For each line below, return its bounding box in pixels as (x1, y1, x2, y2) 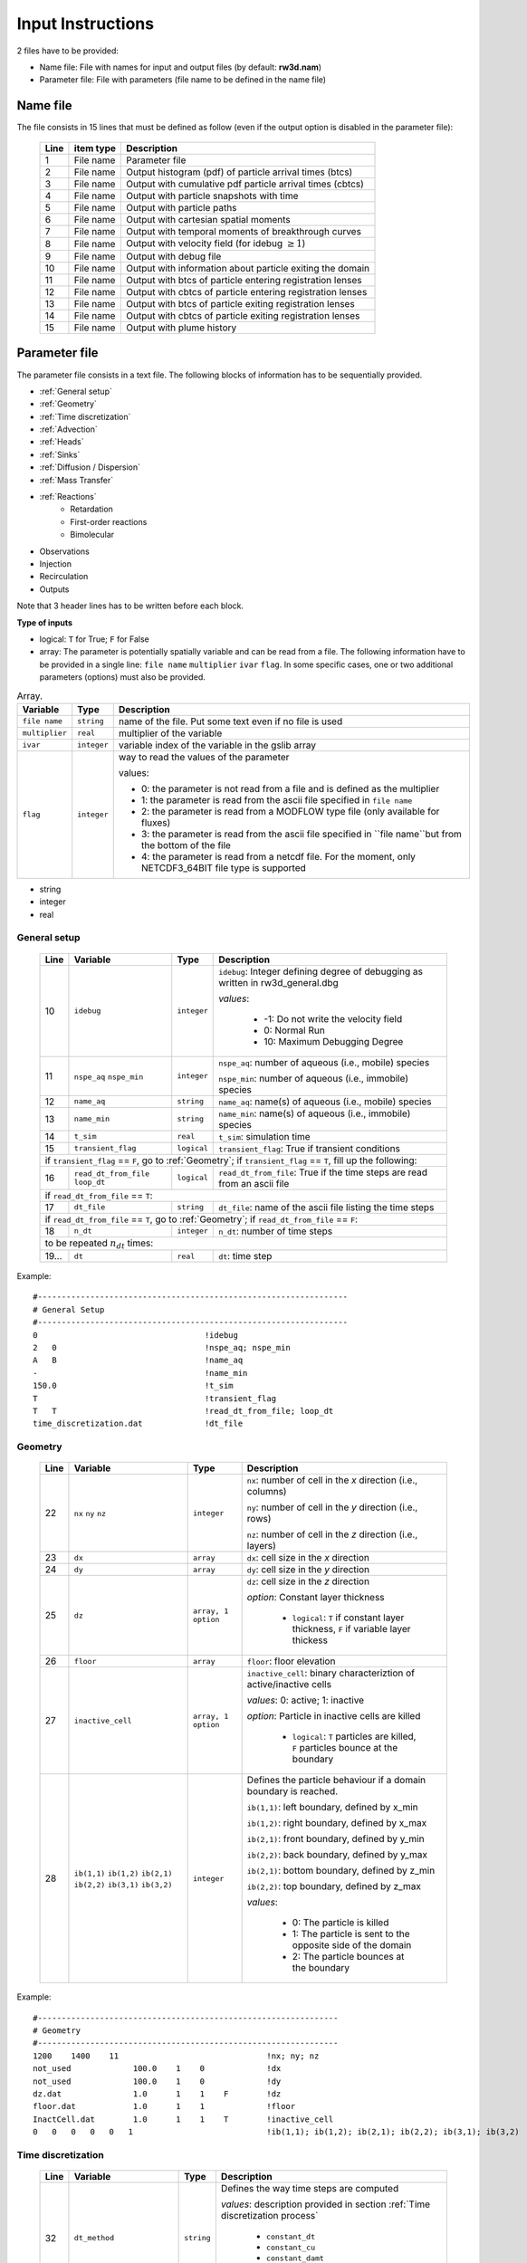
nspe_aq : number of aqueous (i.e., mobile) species (218, 1055, 430, 1068)
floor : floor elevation (246, 1655, 336, 1667)
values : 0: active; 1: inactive (246, 1694, 365, 1706)
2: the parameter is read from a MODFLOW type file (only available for (140, 805, 440, 817)
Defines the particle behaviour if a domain (246, 1774, 426, 1787)
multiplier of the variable (118, 727, 223, 740)
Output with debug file (125, 250, 222, 263)
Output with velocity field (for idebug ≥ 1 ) (125, 236, 306, 249)
